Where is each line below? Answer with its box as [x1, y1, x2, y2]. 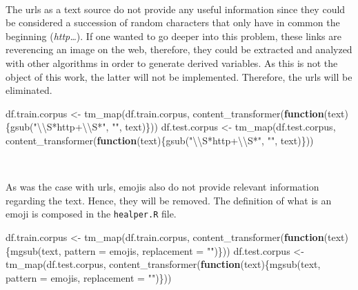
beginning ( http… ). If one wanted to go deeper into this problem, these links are [6, 28, 341, 43]
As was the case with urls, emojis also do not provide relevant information [6, 180, 319, 194]
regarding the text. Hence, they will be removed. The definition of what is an [6, 193, 332, 207]
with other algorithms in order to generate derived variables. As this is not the [6, 55, 338, 70]
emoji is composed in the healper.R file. [6, 206, 177, 221]
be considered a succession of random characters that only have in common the [6, 15, 340, 30]
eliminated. [6, 83, 52, 97]
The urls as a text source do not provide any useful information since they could [6, 1, 346, 16]
